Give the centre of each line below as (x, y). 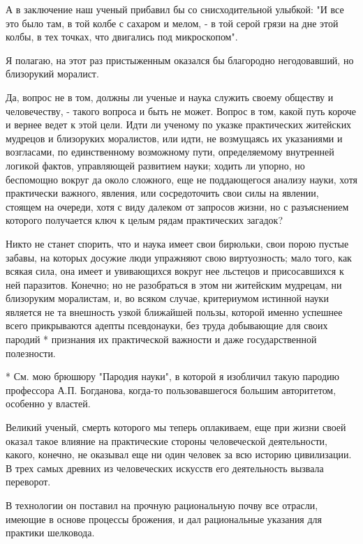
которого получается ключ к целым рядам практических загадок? (145, 220)
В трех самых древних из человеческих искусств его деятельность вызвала (165, 468)
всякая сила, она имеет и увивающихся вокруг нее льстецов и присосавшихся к (175, 271)
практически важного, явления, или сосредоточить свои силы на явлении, (162, 193)
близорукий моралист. (52, 74)
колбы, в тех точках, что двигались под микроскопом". (122, 37)
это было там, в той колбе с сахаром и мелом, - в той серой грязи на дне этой (172, 23)
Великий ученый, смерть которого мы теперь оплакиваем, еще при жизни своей (176, 427)
